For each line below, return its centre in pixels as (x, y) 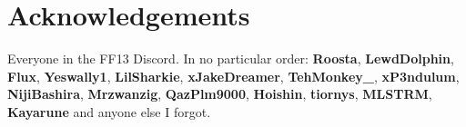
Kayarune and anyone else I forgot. (109, 111)
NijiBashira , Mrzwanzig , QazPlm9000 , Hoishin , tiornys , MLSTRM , (220, 94)
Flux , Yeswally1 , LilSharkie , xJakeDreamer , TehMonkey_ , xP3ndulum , (233, 76)
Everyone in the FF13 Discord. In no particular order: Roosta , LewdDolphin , (231, 59)
